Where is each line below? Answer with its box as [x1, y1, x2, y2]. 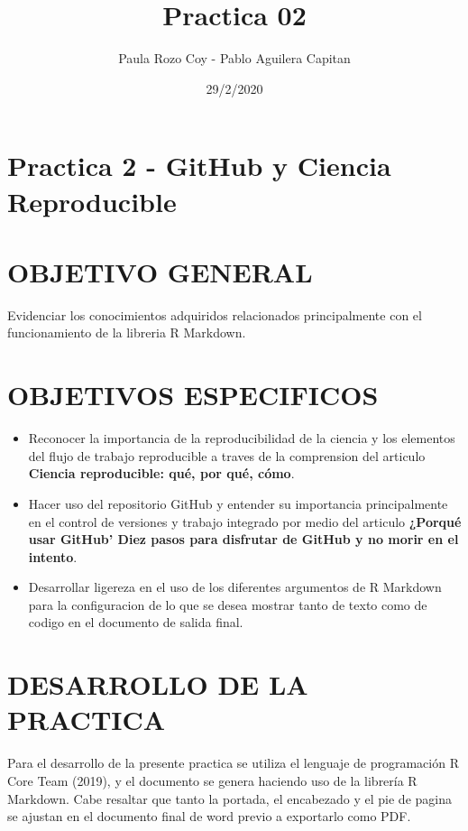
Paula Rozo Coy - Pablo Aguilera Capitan [118, 49, 351, 68]
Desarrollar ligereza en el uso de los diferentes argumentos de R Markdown [28, 577, 442, 596]
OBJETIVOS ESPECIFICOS [7, 376, 379, 413]
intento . [28, 547, 78, 566]
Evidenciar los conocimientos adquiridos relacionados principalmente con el [7, 305, 422, 324]
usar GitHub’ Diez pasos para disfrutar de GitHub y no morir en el [28, 530, 459, 549]
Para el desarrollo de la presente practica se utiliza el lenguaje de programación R [7, 753, 459, 772]
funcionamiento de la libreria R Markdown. [7, 323, 246, 342]
